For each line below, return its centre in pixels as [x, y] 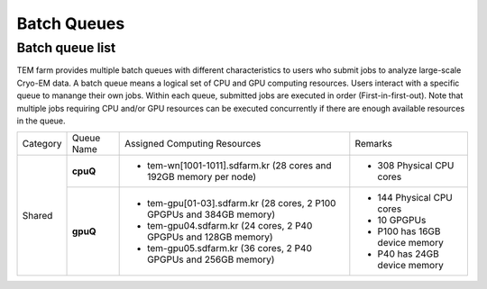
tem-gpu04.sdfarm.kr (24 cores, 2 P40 [230, 226]
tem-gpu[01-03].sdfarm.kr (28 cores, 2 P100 [242, 203]
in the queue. [41, 121]
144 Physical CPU [415, 198]
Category [42, 144]
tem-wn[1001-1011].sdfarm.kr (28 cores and [240, 166]
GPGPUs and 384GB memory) [211, 214]
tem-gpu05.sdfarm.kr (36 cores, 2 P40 [230, 248]
